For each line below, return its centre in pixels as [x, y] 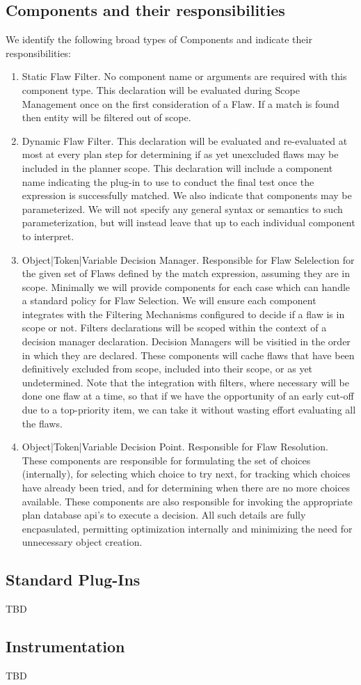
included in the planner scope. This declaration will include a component [177, 167]
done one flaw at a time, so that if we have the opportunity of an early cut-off [188, 396]
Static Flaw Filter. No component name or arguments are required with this [184, 76]
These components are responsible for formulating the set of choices [166, 460]
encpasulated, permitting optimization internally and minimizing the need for [187, 528]
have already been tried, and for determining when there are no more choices [186, 488]
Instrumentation [65, 646]
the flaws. [42, 423]
